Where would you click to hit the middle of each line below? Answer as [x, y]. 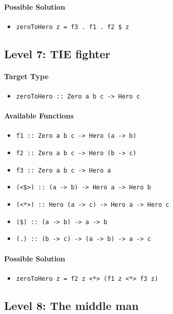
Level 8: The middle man [71, 305]
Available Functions [39, 116]
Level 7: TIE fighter [57, 53]
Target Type [26, 76]
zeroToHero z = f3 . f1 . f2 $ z [73, 27]
